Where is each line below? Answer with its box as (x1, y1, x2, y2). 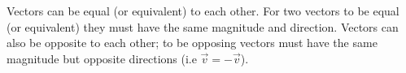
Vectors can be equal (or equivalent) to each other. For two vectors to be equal (7, 2, 399, 19)
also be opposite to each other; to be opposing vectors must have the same (7, 34, 378, 51)
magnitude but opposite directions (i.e (7, 49, 197, 67)
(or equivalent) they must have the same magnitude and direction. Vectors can (7, 18, 399, 35)
